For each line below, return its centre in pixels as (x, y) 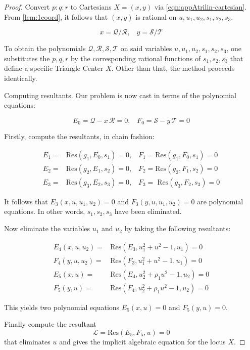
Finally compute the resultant (50, 324)
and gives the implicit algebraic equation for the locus (142, 341)
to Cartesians (91, 7)
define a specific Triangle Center (54, 68)
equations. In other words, (45, 211)
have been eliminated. (148, 211)
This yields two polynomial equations (62, 307)
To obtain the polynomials (45, 48)
